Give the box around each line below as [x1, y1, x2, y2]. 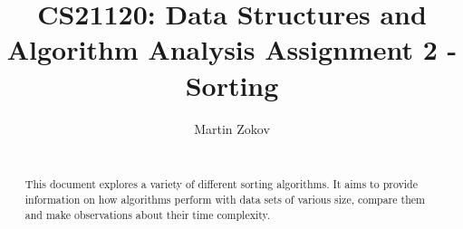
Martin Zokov [194, 119, 270, 138]
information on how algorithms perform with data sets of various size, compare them [24, 192, 425, 207]
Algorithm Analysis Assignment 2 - [6, 31, 458, 68]
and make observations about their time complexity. [24, 206, 271, 222]
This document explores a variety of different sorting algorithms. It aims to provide [24, 177, 418, 192]
